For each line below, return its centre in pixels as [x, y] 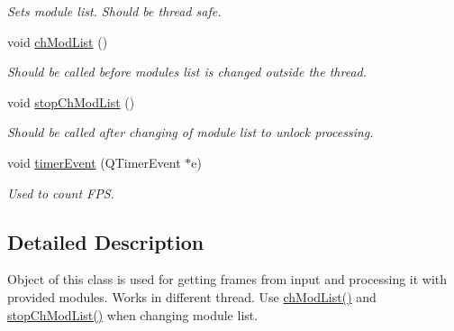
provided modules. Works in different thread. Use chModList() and [192, 296]
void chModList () [58, 41]
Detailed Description [106, 241]
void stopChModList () [71, 101]
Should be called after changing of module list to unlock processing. [191, 132]
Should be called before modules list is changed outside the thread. [187, 72]
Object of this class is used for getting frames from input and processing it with [227, 279]
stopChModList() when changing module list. [133, 314]
